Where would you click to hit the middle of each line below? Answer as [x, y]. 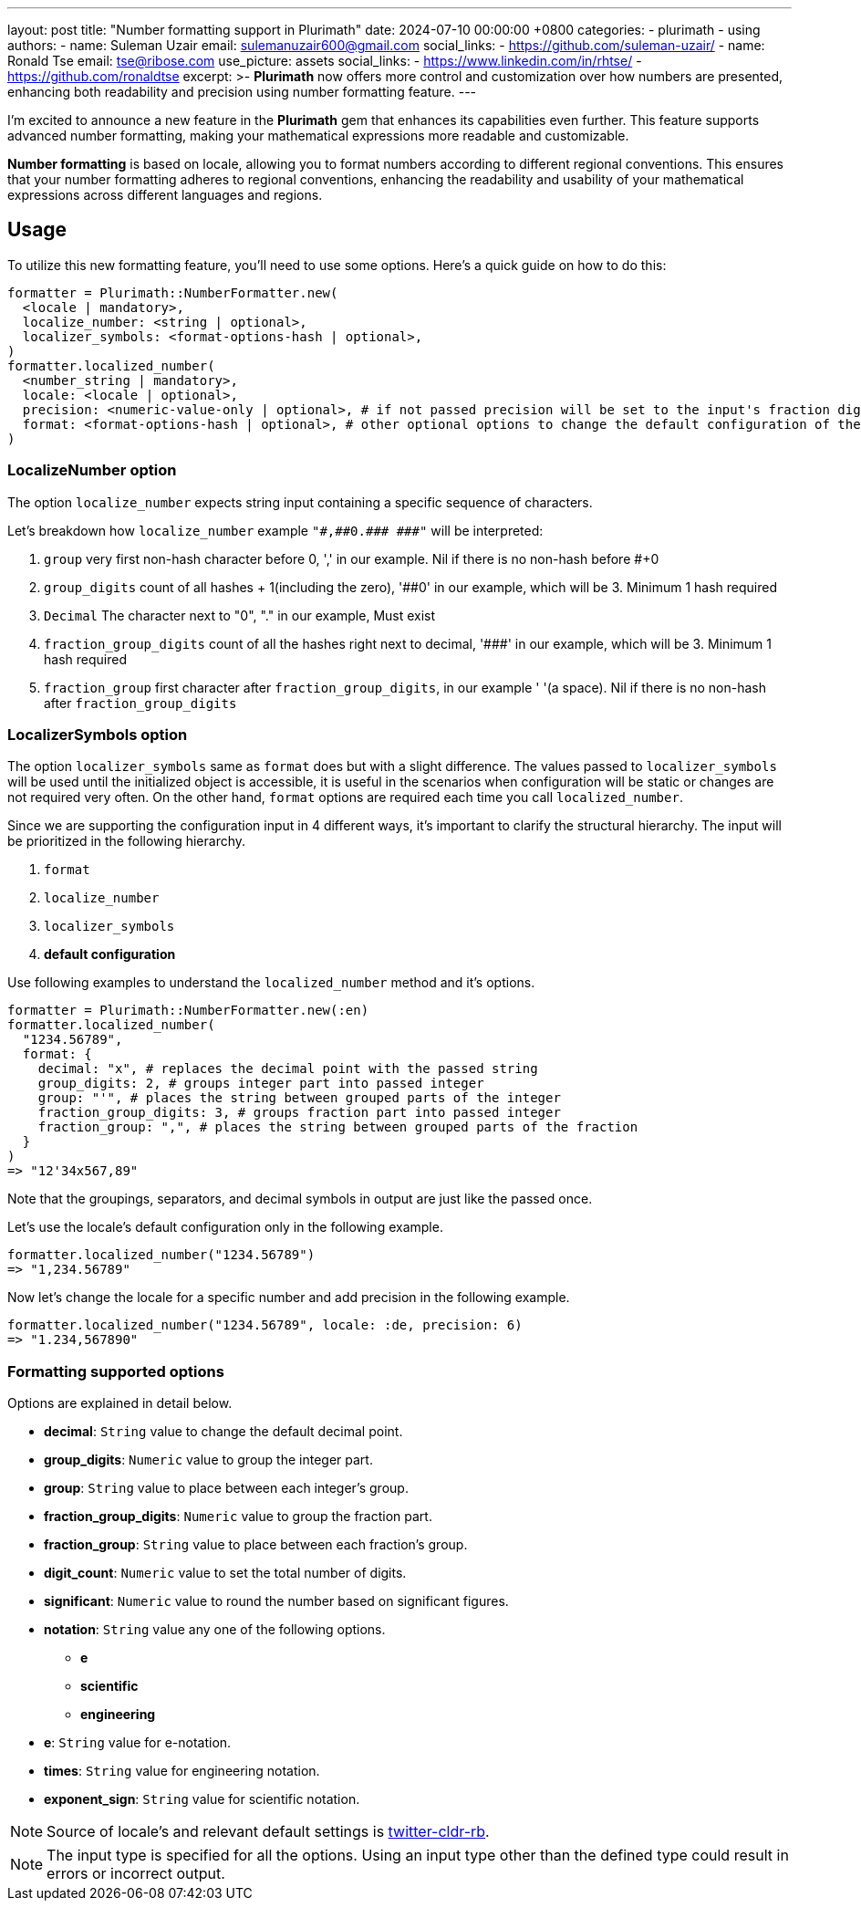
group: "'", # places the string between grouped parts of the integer [299, 1098]
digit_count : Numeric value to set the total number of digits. [225, 1573]
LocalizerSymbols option [98, 734]
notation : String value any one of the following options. [215, 1630]
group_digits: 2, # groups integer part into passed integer [261, 1084]
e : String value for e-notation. [138, 1743]
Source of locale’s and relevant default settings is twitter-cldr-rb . [268, 1832]
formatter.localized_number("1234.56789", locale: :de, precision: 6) [265, 1325]
